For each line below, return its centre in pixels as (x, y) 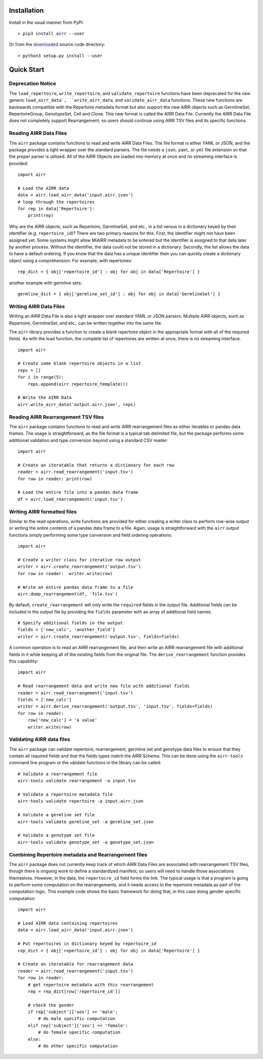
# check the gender (51, 1005)
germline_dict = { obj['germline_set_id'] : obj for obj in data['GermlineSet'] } (119, 294)
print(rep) (41, 215)
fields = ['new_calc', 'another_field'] (66, 630)
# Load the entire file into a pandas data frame (78, 492)
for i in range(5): (41, 377)
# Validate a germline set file (56, 815)
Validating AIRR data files (40, 739)
